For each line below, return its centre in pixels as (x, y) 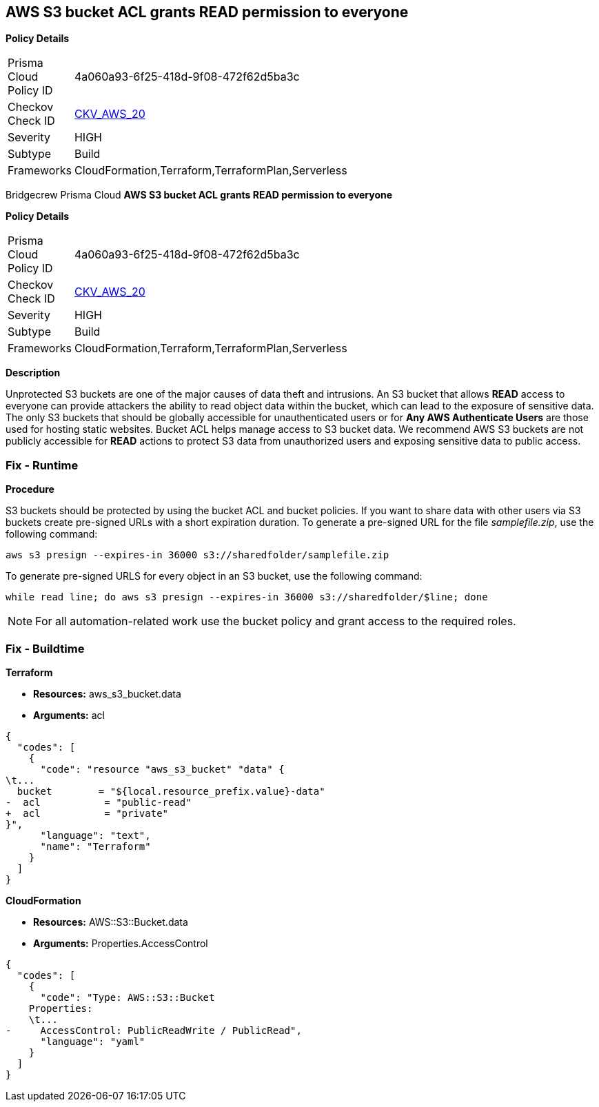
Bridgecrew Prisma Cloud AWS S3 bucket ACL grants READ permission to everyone (199, 195)
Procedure (30, 489)
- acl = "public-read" (99, 802)
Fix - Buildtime (45, 648)
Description (33, 373)
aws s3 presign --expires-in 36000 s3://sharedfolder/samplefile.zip (197, 555)
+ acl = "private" (87, 813)
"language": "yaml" (93, 1041)
